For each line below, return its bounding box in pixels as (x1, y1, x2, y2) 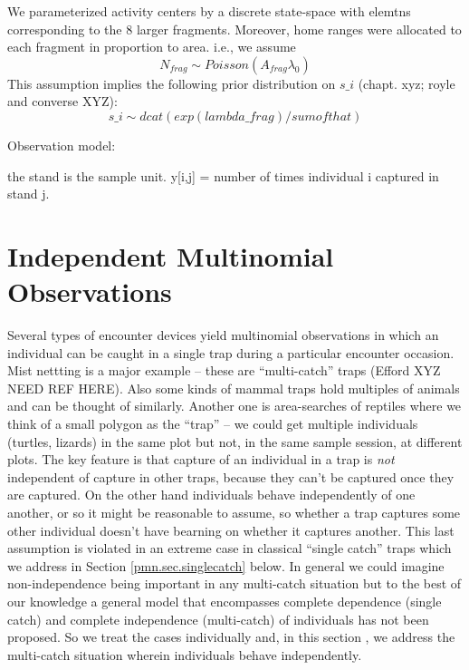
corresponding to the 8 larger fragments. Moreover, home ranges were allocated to (7, 19, 462, 38)
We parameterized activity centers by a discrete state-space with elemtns (7, 2, 411, 20)
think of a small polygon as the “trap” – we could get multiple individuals (7, 414, 418, 433)
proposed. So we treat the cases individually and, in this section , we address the (7, 627, 455, 646)
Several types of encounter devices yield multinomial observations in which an (7, 325, 439, 345)
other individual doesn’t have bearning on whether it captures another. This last (7, 520, 455, 539)
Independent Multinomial (7, 237, 334, 274)
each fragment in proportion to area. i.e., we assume (7, 37, 296, 56)
